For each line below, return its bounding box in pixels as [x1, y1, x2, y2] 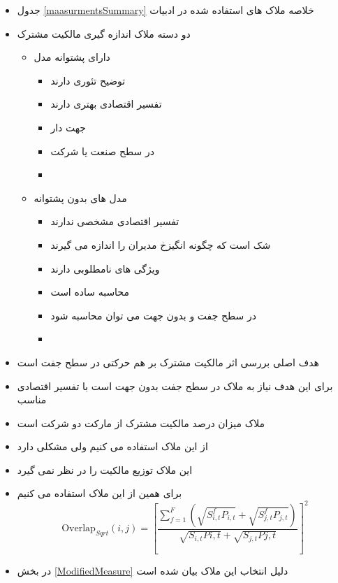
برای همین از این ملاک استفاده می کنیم [17, 486, 182, 501]
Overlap [61, 524, 96, 533]
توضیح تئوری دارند [50, 73, 126, 87]
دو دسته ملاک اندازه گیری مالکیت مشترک [17, 26, 191, 41]
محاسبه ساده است [50, 285, 129, 299]
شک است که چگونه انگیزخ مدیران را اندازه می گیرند [50, 237, 271, 252]
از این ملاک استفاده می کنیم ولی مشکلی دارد [17, 439, 208, 454]
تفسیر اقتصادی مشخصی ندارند [50, 214, 179, 229]
